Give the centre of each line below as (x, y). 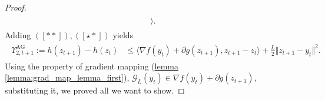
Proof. (16, 7)
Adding (18, 34)
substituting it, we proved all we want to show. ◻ (95, 90)
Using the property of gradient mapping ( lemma (92, 66)
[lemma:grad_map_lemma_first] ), (67, 77)
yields (123, 34)
